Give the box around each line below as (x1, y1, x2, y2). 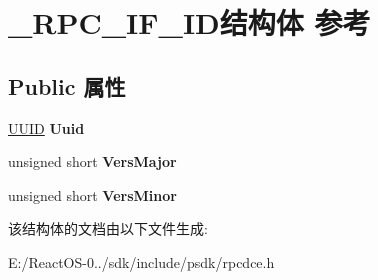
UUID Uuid (8, 117, 85, 138)
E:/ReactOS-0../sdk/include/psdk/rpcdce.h (8, 251, 275, 272)
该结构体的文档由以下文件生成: (8, 218, 208, 239)
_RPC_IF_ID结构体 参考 (8, 2, 371, 43)
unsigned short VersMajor (8, 151, 177, 172)
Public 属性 (8, 70, 126, 101)
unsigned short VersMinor (8, 184, 177, 205)
